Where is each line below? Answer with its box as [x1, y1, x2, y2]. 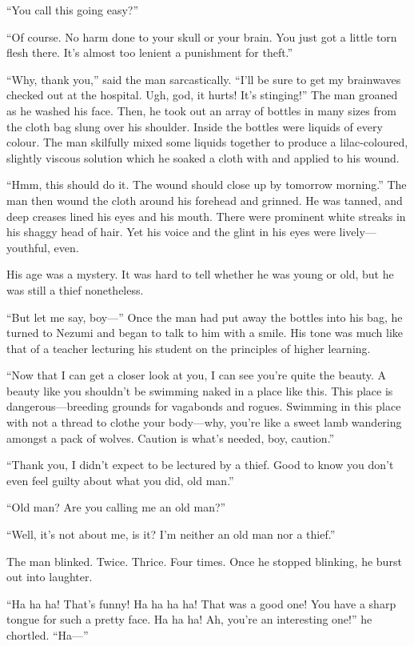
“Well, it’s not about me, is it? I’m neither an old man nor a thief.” [6, 526, 336, 543]
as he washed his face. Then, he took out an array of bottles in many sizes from [6, 102, 396, 118]
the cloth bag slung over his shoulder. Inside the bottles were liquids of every [6, 118, 383, 134]
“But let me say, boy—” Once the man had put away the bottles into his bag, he [6, 308, 403, 325]
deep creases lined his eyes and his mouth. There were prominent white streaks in [6, 207, 406, 224]
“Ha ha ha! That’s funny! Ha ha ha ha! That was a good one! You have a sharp [6, 595, 396, 612]
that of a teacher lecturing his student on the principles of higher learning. [6, 339, 371, 356]
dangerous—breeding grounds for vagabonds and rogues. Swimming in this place [6, 398, 401, 415]
